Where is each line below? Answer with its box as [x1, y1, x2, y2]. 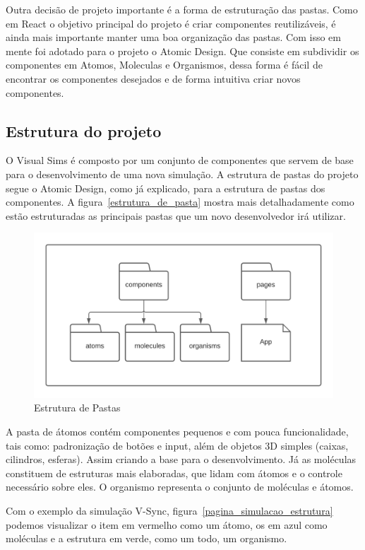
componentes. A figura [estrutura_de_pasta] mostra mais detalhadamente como [6, 194, 354, 209]
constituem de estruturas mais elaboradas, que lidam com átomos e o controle [6, 465, 342, 480]
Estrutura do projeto [6, 119, 162, 141]
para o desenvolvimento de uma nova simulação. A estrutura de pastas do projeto [6, 166, 359, 181]
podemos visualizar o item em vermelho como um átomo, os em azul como [6, 517, 328, 532]
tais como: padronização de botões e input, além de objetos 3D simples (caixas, [6, 438, 349, 452]
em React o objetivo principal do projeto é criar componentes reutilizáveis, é [6, 16, 336, 30]
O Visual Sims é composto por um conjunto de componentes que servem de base [6, 153, 354, 168]
